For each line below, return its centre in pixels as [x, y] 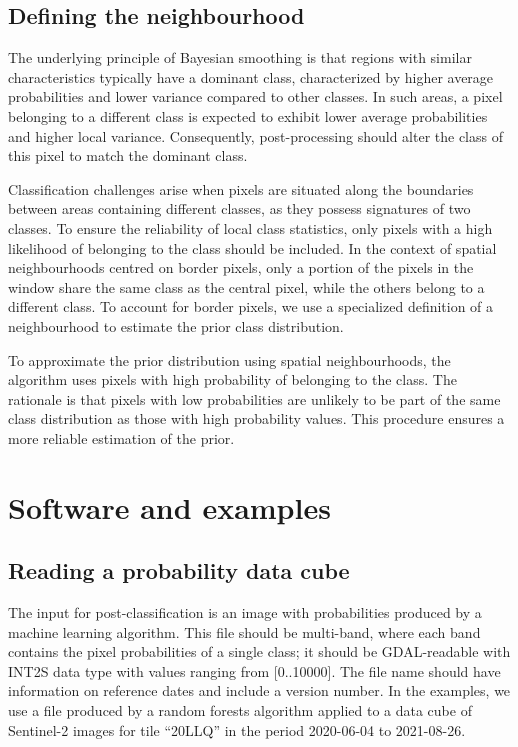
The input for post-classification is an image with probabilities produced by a [245, 612]
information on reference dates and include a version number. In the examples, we [259, 690]
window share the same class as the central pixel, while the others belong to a [246, 286]
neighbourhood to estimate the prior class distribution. [176, 325]
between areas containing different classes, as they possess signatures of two [239, 208]
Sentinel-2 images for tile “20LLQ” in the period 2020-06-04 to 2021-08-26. [237, 729]
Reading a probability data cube [179, 570]
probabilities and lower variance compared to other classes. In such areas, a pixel [255, 96]
